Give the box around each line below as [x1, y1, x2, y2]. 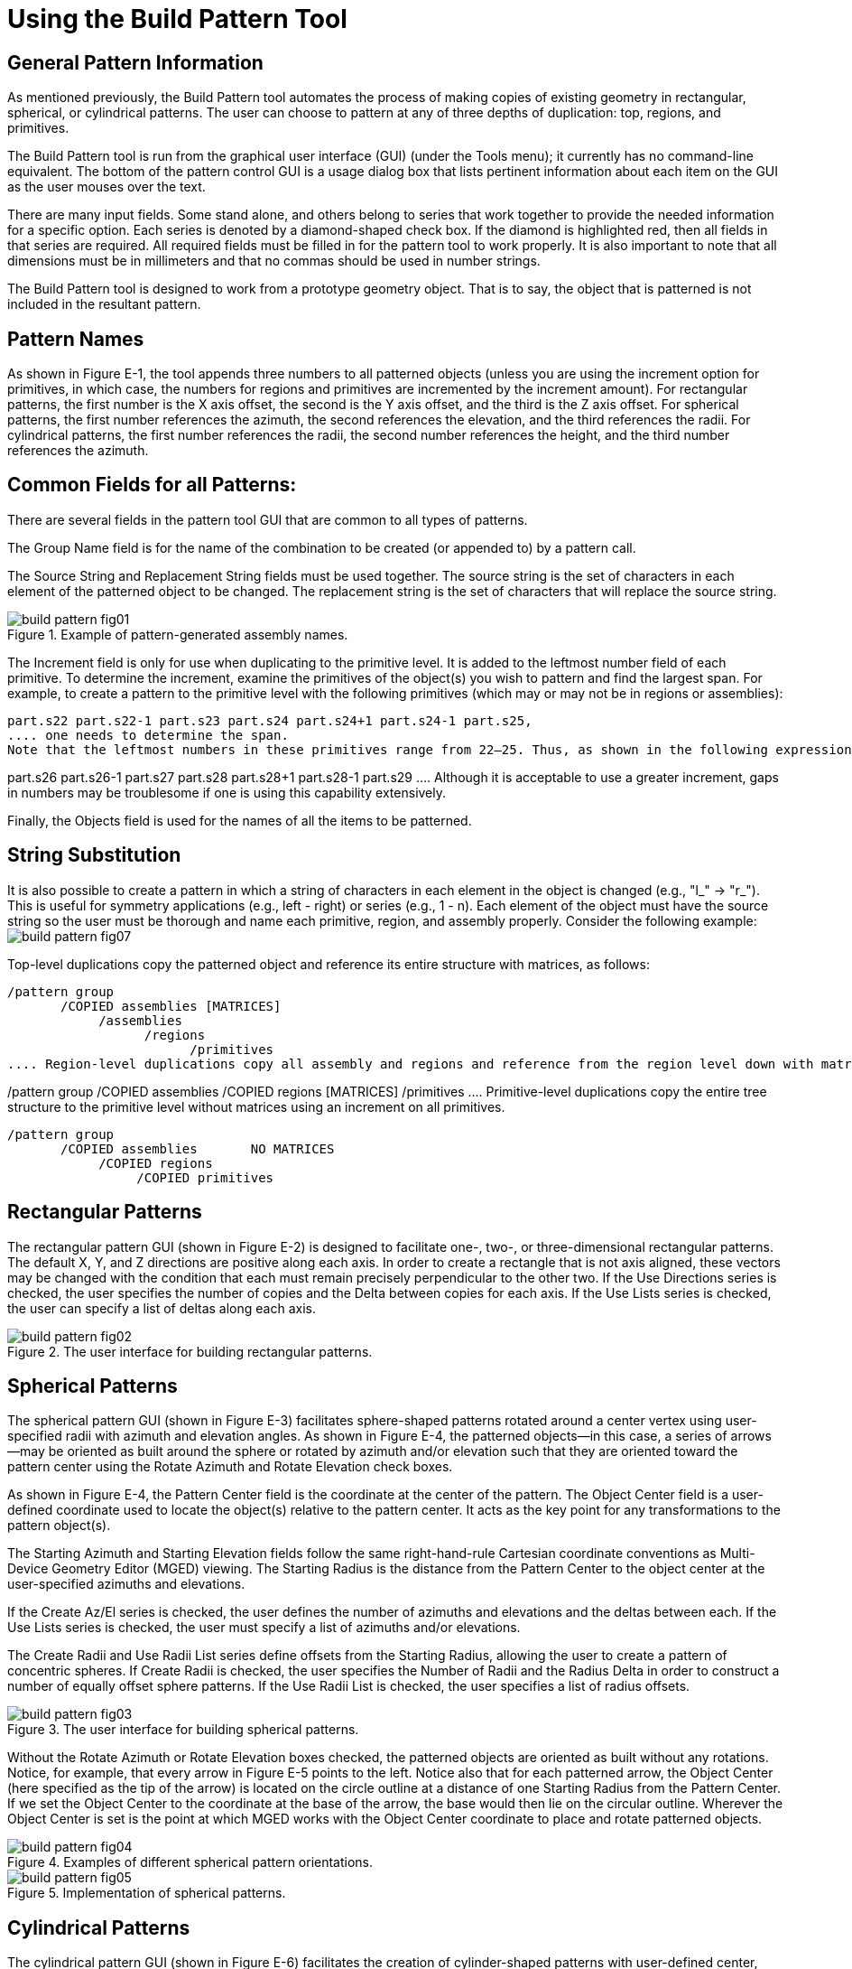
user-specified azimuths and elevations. [7, 1576, 245, 1592]
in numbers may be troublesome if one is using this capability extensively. [7, 784, 447, 800]
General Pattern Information [7, 51, 264, 74]
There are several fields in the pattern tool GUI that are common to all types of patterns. [7, 511, 528, 527]
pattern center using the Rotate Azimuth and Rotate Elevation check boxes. [7, 1459, 453, 1475]
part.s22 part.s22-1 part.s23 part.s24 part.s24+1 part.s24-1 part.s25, [7, 713, 532, 728]
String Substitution [7, 844, 181, 867]
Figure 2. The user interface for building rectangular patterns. [7, 1343, 373, 1359]
